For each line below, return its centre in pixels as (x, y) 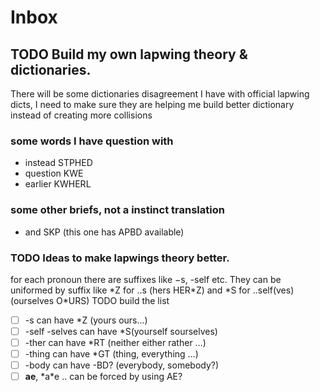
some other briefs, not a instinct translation (117, 210)
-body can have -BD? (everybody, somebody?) (122, 365)
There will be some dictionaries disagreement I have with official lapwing (160, 94)
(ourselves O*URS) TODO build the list (90, 300)
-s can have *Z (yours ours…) (86, 320)
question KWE (54, 173)
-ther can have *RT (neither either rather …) (115, 343)
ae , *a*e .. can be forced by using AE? (103, 377)
